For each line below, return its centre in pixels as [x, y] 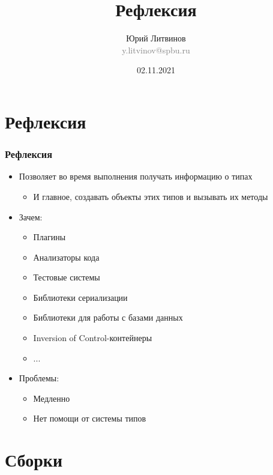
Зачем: [31, 216]
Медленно [52, 398]
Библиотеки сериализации [80, 297]
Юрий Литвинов [156, 38]
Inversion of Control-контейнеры [93, 338]
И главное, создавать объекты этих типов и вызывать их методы [151, 196]
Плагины [49, 237]
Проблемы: [39, 378]
